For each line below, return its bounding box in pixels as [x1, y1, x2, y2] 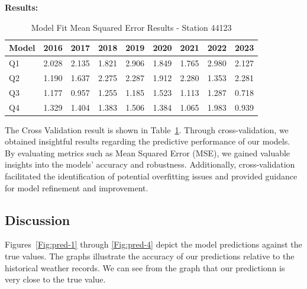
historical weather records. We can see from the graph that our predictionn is [5, 261, 285, 274]
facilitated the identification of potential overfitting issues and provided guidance [5, 170, 298, 182]
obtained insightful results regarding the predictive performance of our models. [5, 135, 290, 147]
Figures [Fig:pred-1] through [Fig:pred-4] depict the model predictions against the [5, 238, 302, 251]
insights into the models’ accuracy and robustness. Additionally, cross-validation [5, 158, 295, 171]
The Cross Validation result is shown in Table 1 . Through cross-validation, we [5, 123, 289, 136]
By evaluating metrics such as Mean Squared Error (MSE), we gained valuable [5, 146, 290, 159]
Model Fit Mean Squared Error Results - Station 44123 [31, 21, 232, 33]
